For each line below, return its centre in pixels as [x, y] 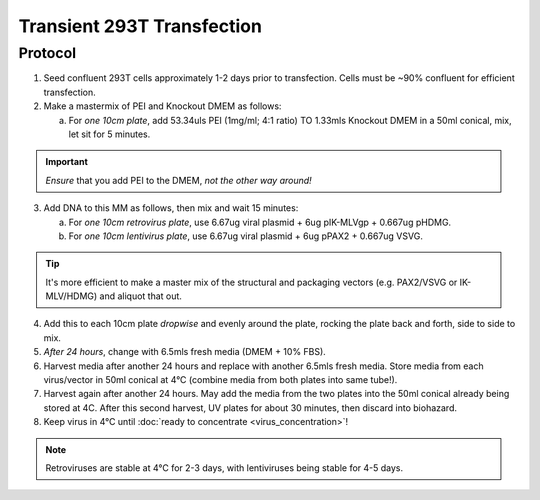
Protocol [47, 53]
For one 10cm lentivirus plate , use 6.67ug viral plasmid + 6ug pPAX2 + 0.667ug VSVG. [246, 236]
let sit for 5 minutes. [109, 134]
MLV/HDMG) [71, 296]
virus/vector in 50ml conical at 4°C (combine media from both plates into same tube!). [220, 380]
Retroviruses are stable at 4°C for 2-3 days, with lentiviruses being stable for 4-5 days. [224, 467]
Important [67, 162]
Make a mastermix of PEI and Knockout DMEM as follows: [162, 106]
